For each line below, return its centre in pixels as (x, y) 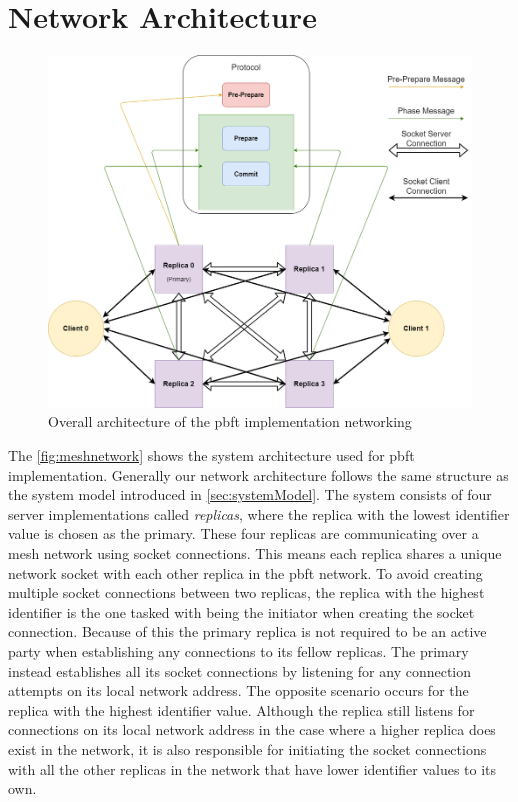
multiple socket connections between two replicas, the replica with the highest (246, 592)
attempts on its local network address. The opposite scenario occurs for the (238, 690)
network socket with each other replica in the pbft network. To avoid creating (245, 572)
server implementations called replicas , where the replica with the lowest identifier (259, 513)
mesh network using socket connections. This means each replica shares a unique (255, 553)
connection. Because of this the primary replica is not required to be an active (247, 631)
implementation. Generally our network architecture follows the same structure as (258, 474)
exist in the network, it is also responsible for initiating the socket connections (247, 748)
